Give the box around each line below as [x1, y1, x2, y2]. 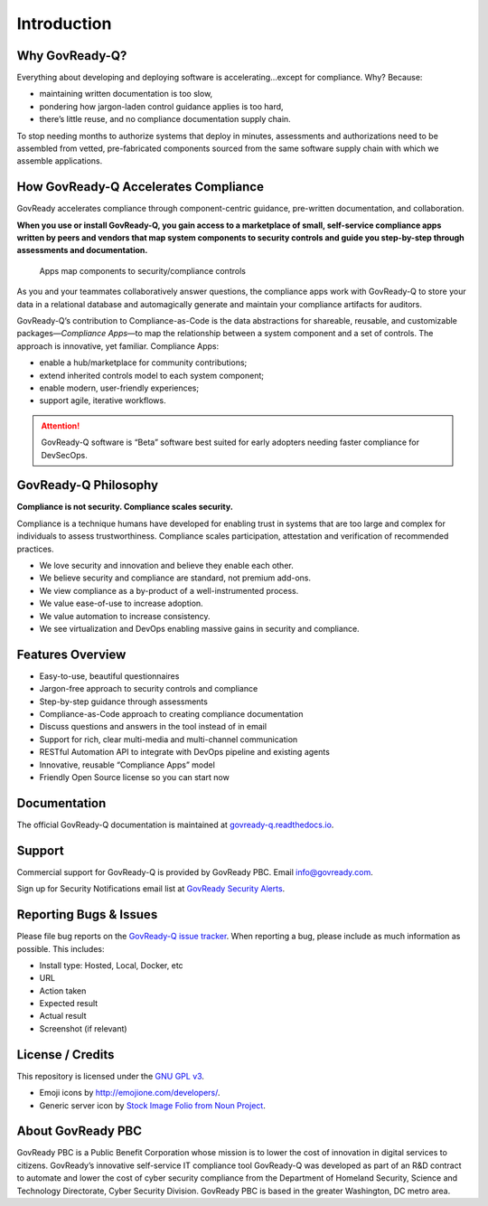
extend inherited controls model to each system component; [39, 370, 265, 381]
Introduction [16, 14, 112, 33]
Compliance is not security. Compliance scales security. [16, 502, 234, 513]
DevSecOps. [41, 449, 88, 460]
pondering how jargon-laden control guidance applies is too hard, [39, 100, 284, 112]
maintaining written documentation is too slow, [39, 89, 213, 99]
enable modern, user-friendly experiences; [39, 382, 199, 393]
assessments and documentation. [16, 245, 148, 256]
